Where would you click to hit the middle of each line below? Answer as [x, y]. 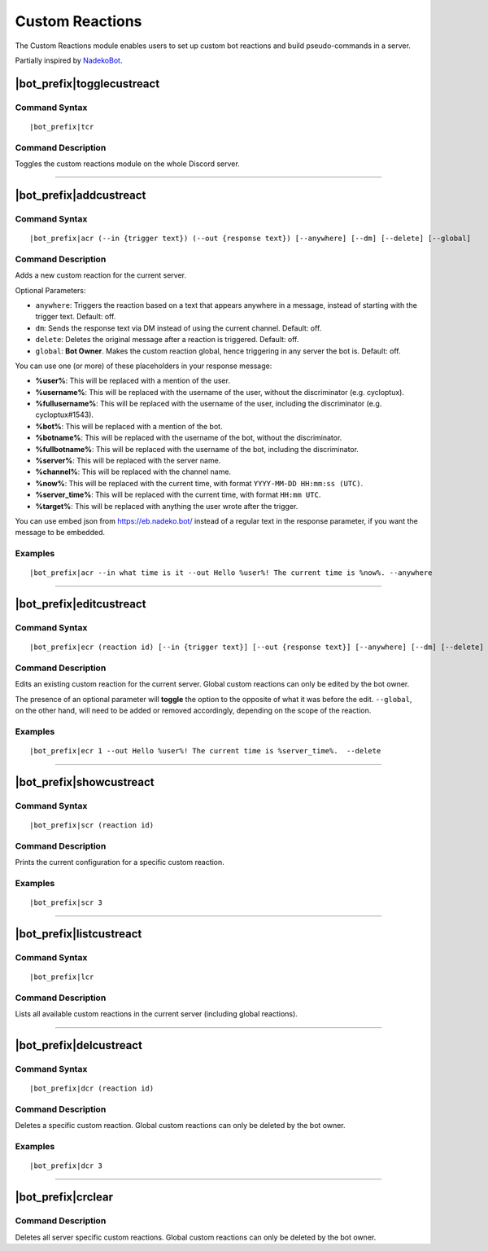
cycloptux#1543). [64, 415]
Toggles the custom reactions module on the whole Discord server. [127, 164]
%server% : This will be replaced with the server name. [128, 461]
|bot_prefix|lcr [62, 977]
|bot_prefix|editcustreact [81, 604]
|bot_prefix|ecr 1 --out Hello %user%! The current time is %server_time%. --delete [205, 751]
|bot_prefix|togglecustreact [87, 83]
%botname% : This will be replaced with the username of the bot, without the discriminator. [189, 438]
